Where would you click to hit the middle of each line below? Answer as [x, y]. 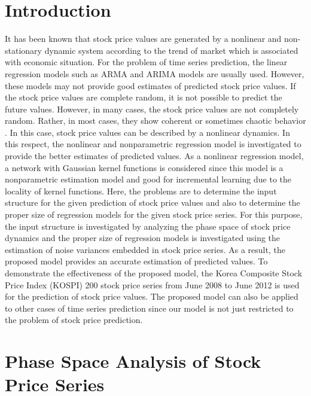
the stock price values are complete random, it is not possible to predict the [144, 97]
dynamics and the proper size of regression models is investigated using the [143, 238]
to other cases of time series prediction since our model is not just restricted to [149, 308]
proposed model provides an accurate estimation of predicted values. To [136, 261]
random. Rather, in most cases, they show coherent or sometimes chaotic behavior [155, 121]
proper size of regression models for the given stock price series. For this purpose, [154, 214]
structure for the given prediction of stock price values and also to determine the [153, 202]
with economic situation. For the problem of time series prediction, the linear [146, 62]
